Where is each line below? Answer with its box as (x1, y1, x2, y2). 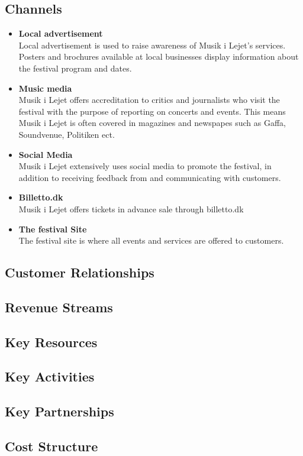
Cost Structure (5, 437, 98, 455)
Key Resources (5, 332, 98, 351)
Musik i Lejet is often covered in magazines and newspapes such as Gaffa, (18, 117, 286, 129)
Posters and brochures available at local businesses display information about (18, 50, 299, 63)
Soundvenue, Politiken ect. (18, 128, 115, 140)
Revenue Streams (5, 297, 113, 316)
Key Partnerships (5, 402, 114, 421)
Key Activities (5, 367, 95, 386)
